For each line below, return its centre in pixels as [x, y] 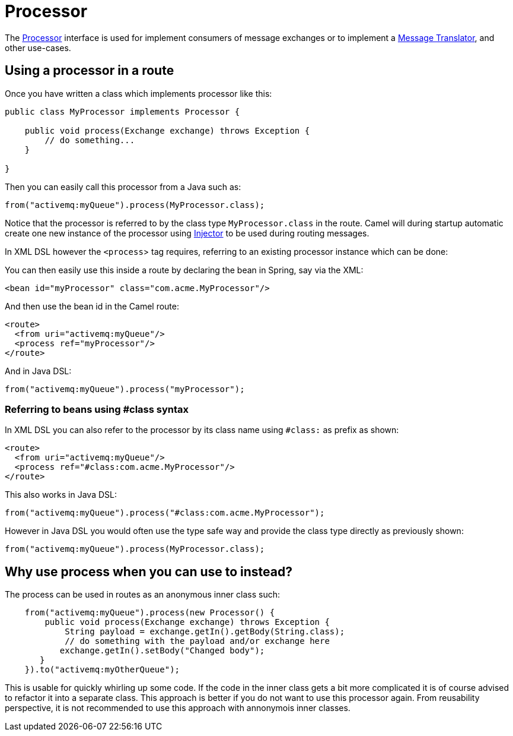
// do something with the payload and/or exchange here [197, 641]
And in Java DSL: [38, 371]
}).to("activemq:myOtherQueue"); [102, 670]
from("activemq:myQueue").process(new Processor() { [150, 613]
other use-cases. [38, 48]
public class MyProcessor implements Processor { [122, 111]
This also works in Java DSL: [61, 495]
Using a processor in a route [90, 71]
